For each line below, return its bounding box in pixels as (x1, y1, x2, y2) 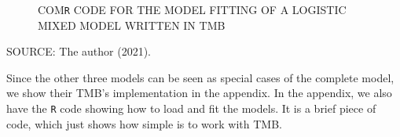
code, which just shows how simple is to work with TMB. (6, 115, 282, 132)
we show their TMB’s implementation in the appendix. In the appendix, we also (6, 85, 392, 101)
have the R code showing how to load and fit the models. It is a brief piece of (6, 100, 376, 117)
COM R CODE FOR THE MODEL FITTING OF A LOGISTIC (38, 2, 347, 17)
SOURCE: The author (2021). (6, 43, 152, 59)
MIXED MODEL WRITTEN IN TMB (38, 16, 226, 33)
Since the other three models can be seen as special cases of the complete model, (6, 69, 394, 85)
